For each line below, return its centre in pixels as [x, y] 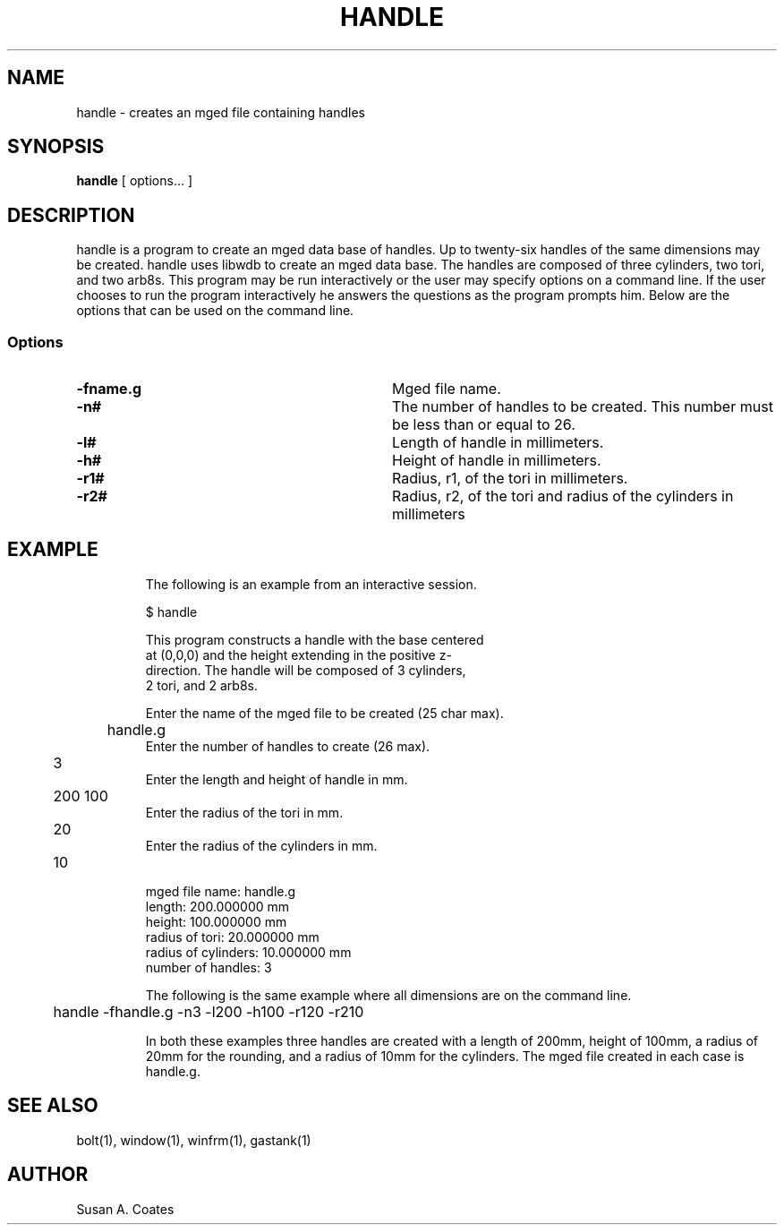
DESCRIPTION [71, 215]
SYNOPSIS [56, 147]
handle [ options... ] [135, 181]
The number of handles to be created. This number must [582, 407]
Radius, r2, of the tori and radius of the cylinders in [562, 496]
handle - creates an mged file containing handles [221, 112]
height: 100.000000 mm [216, 921]
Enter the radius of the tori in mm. [244, 812]
